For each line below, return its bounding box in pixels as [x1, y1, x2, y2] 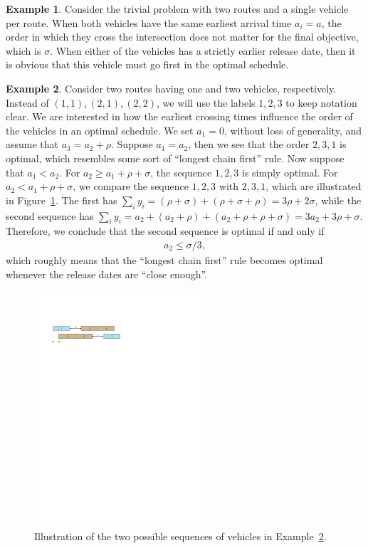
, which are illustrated [266, 179, 362, 194]
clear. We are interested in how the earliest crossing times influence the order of [6, 109, 353, 124]
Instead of [6, 95, 49, 110]
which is [6, 43, 41, 58]
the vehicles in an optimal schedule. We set [6, 122, 194, 137]
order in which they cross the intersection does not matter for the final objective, [6, 29, 359, 44]
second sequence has [6, 208, 94, 223]
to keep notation [285, 95, 357, 110]
